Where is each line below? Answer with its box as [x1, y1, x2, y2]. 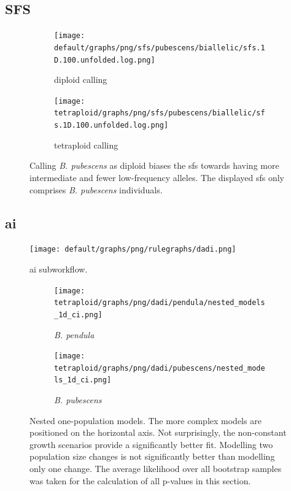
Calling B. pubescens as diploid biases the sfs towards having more [29, 159, 279, 172]
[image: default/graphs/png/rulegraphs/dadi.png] [29, 245, 236, 254]
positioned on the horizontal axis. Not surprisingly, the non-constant [29, 426, 287, 439]
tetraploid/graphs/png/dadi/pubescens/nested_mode [54, 363, 265, 373]
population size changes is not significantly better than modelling [29, 450, 275, 463]
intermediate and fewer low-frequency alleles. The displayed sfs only [29, 171, 284, 184]
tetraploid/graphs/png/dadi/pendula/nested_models [54, 298, 265, 307]
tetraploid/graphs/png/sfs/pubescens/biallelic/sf [54, 109, 265, 118]
